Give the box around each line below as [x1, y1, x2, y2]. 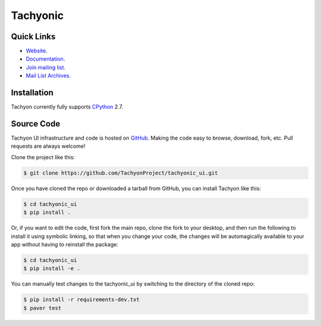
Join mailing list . [26, 64, 65, 71]
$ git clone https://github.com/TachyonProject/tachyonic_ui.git [23, 169, 218, 176]
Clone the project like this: [11, 153, 75, 160]
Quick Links [11, 31, 56, 42]
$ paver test [23, 305, 62, 311]
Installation [11, 88, 53, 98]
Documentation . [26, 55, 65, 62]
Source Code [11, 119, 61, 129]
